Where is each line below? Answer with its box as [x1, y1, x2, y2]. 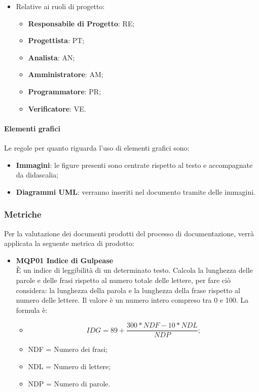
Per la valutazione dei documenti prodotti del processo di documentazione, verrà [4, 228, 254, 238]
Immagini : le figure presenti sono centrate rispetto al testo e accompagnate [16, 159, 253, 170]
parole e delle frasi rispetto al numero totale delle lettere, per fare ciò [16, 274, 231, 285]
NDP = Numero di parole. [28, 378, 110, 388]
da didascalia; [16, 169, 59, 180]
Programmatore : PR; [28, 86, 101, 96]
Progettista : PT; [28, 35, 85, 46]
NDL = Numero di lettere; [28, 361, 111, 371]
